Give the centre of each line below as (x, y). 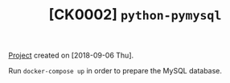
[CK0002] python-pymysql (135, 15)
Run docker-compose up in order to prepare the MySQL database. (115, 71)
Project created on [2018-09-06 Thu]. (71, 55)
